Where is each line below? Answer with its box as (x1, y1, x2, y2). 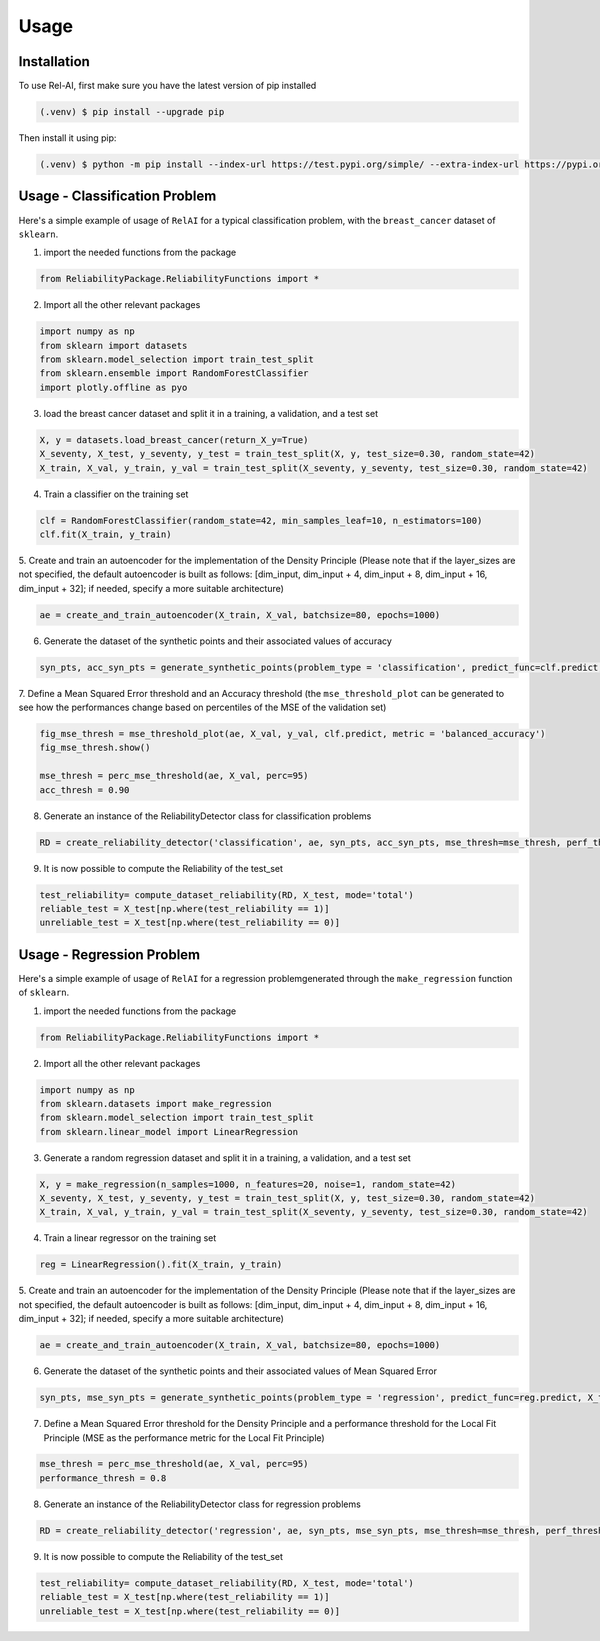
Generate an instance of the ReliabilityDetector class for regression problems (43, 1498, 362, 1510)
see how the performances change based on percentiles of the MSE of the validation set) (18, 701, 387, 714)
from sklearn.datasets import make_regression (39, 1098, 272, 1109)
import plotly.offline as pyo (39, 381, 188, 393)
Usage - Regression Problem (18, 946, 201, 963)
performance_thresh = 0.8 (39, 1472, 167, 1484)
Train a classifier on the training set (43, 488, 189, 500)
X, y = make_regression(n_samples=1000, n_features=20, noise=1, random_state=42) (39, 1178, 457, 1190)
